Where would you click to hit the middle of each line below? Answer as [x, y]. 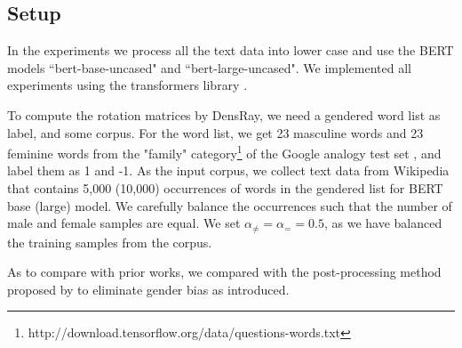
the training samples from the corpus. [110, 242]
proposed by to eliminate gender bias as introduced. [148, 289]
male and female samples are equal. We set [124, 223]
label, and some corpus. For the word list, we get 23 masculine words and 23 [215, 132]
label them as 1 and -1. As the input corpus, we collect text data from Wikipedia [228, 170]
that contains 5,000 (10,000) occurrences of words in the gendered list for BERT [225, 188]
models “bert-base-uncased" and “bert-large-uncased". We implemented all [209, 67]
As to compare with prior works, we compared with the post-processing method [224, 272]
